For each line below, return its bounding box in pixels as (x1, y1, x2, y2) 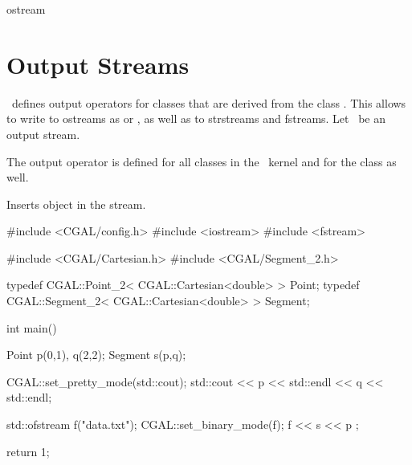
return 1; (6, 443, 50, 459)
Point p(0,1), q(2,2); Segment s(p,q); (6, 346, 186, 363)
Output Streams (6, 47, 190, 80)
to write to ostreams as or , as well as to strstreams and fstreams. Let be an (6, 110, 386, 127)
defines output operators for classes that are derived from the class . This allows (11, 94, 406, 111)
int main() (6, 319, 57, 336)
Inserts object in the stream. (6, 195, 146, 212)
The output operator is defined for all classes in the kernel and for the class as (6, 153, 397, 169)
